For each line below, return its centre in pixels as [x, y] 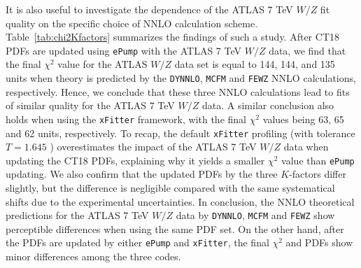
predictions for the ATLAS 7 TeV [77, 215]
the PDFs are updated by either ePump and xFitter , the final [137, 242]
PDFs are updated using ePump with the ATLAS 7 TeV [124, 50]
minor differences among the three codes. [93, 256]
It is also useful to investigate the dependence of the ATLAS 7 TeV [149, 9]
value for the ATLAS [102, 64]
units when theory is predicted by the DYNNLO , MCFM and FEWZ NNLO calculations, [181, 78]
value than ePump [318, 160]
